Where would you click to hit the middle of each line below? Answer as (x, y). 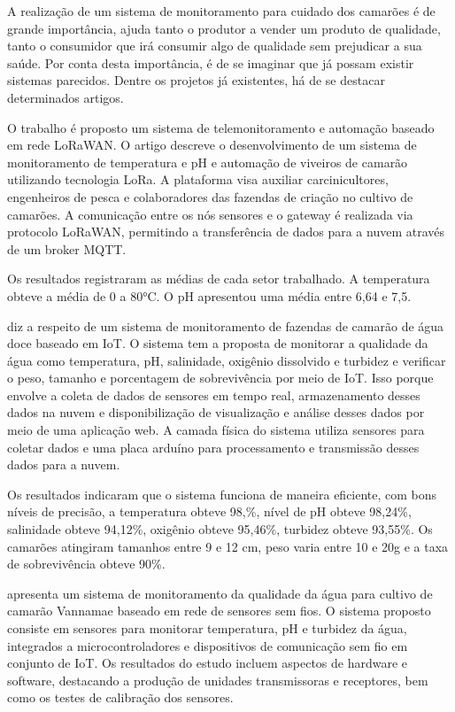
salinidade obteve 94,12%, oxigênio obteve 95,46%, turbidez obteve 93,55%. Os (220, 529)
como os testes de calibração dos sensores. (120, 697)
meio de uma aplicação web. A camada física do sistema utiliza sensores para (216, 430)
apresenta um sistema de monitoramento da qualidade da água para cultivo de (220, 593)
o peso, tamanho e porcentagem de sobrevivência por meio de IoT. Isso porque (220, 378)
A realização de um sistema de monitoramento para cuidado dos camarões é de (221, 11)
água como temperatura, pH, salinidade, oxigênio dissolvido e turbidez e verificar (227, 360)
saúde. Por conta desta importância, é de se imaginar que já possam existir (211, 62)
